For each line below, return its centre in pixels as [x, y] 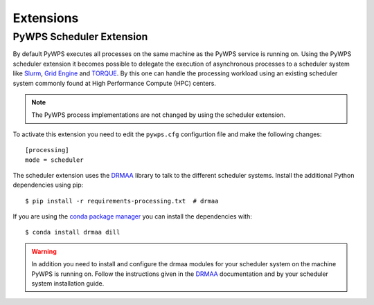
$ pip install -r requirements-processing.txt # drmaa [122, 201]
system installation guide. [68, 284]
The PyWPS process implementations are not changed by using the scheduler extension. [159, 115]
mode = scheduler [54, 160]
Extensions [46, 18]
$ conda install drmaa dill [73, 232]
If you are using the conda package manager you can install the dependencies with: [132, 216]
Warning [44, 251]
